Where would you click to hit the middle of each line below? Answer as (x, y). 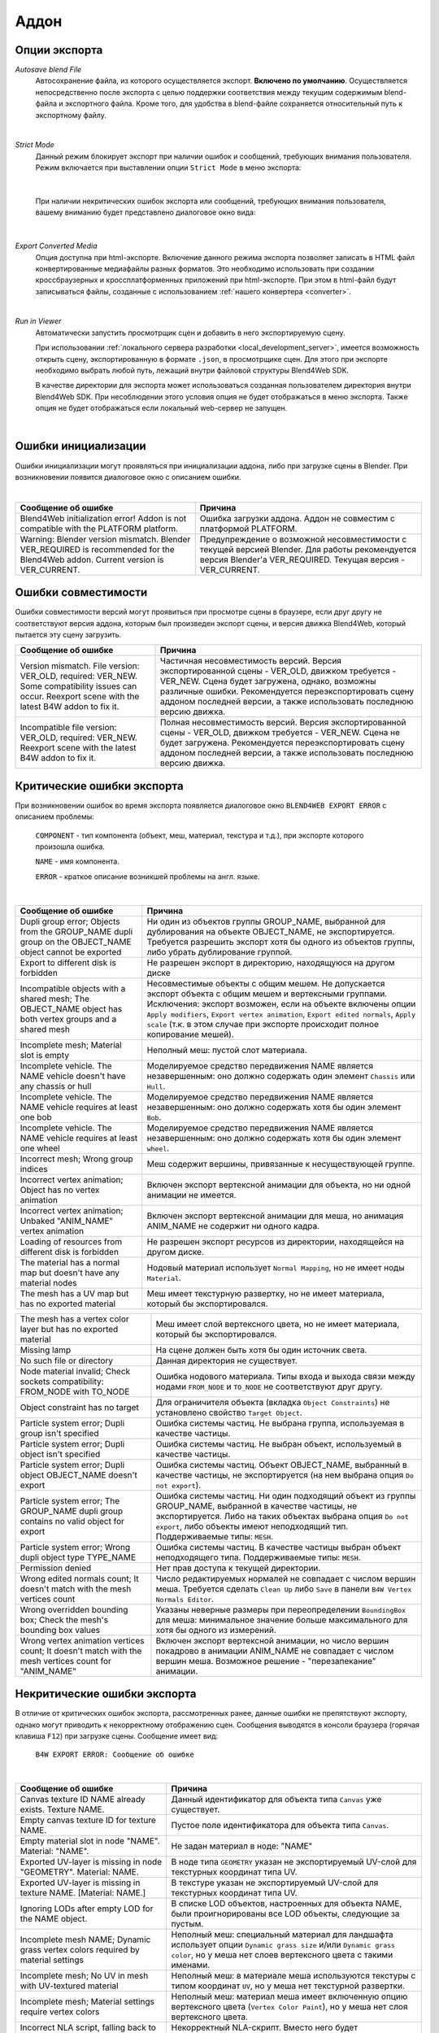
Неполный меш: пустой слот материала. (227, 1050)
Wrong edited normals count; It (79, 1578)
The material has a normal (70, 1262)
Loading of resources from (71, 1242)
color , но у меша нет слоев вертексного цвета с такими (282, 1955)
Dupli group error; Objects (70, 921)
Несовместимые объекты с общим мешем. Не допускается (266, 983)
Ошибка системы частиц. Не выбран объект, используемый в (278, 1443)
